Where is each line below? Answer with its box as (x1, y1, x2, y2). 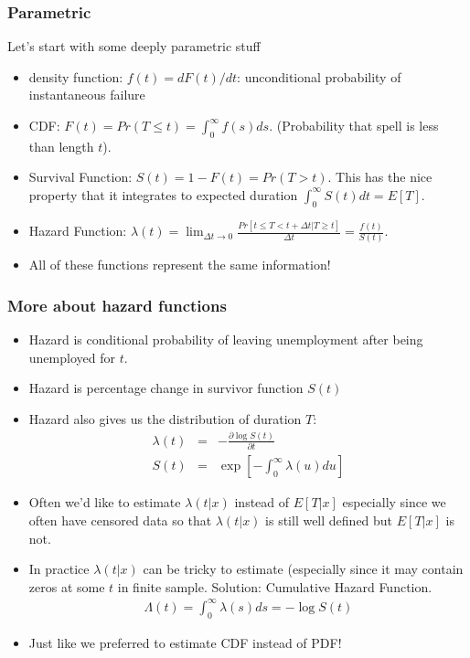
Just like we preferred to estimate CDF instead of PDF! (28, 632, 342, 652)
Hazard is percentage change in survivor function (28, 378, 304, 398)
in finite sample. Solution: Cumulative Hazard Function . (117, 577, 433, 596)
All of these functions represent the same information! (28, 255, 331, 274)
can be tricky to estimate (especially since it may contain (143, 559, 464, 578)
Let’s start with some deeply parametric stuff (7, 37, 261, 56)
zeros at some (28, 577, 105, 596)
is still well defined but (265, 510, 393, 529)
